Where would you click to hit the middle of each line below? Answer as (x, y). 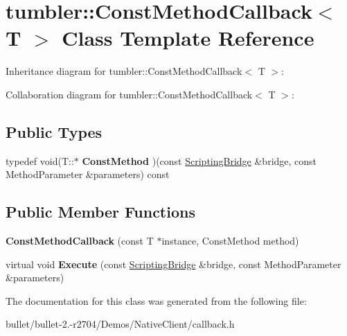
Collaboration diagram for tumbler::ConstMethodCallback (129, 94)
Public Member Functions (100, 212)
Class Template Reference (188, 38)
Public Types (54, 131)
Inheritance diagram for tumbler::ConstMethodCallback (124, 71)
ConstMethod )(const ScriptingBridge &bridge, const (199, 160)
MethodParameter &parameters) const (88, 174)
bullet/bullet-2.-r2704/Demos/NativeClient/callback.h (120, 324)
